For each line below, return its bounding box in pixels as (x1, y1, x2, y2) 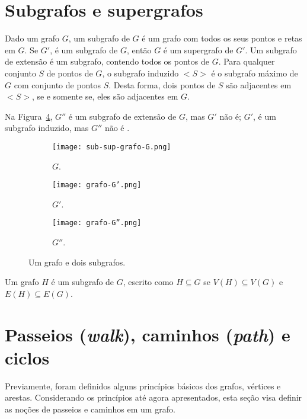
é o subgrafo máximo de (211, 66, 298, 79)
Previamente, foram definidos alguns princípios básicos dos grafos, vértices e (5, 379, 281, 392)
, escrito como (123, 276, 174, 288)
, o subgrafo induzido (102, 66, 179, 79)
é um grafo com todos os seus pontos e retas (142, 32, 302, 44)
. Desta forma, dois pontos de (108, 78, 216, 91)
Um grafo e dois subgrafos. (28, 255, 126, 268)
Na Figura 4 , (5, 110, 53, 122)
